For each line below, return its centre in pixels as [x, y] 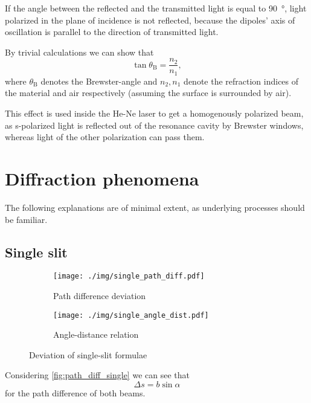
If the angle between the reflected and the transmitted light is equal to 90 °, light [156, 8]
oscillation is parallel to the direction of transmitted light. [112, 32]
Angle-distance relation [96, 334]
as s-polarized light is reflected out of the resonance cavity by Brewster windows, [154, 125]
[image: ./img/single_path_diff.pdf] [129, 276]
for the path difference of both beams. [75, 393]
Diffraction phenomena [102, 179]
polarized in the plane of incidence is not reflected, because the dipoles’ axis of [150, 20]
